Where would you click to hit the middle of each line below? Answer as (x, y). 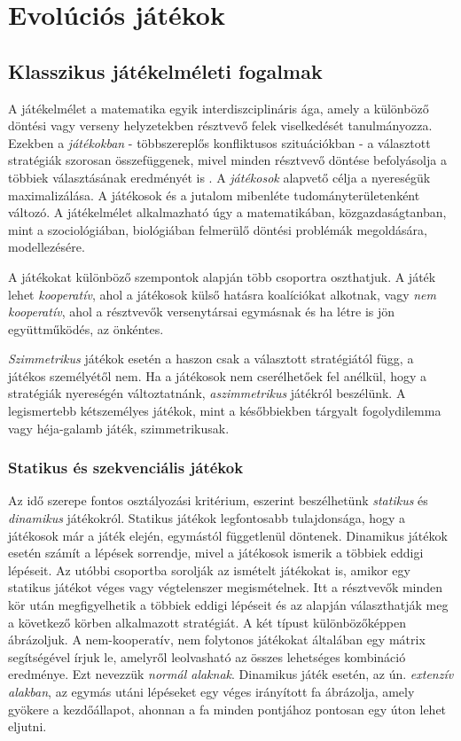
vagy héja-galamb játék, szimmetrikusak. (119, 428)
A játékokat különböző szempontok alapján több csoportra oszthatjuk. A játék (222, 276)
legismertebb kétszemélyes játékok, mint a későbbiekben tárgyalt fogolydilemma (225, 411)
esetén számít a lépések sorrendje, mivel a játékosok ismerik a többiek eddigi (216, 553)
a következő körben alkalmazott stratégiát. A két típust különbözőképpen (207, 622)
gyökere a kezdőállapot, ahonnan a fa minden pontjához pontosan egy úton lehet (227, 709)
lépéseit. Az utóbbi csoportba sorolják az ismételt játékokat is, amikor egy (209, 569)
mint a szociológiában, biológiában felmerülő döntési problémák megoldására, (218, 229)
